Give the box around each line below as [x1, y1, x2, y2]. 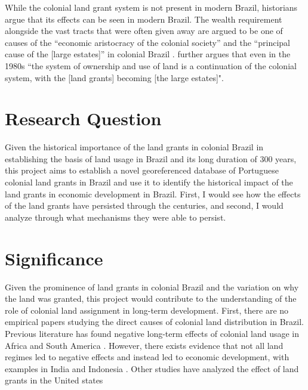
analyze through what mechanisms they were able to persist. [5, 211, 226, 223]
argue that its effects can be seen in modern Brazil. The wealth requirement [5, 13, 282, 25]
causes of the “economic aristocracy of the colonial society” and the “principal [5, 36, 290, 48]
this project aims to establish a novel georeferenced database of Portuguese [5, 164, 279, 177]
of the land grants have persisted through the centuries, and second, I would [5, 199, 284, 212]
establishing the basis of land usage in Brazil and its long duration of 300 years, [5, 152, 297, 165]
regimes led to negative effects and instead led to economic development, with [5, 351, 289, 363]
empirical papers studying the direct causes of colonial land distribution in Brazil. [5, 315, 304, 328]
